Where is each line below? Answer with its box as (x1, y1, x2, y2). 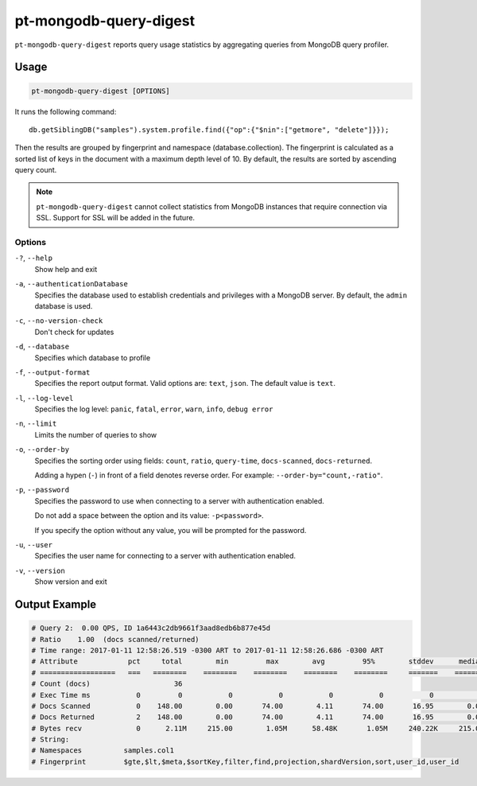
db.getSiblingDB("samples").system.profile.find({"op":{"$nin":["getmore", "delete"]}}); (29, 125, 390, 134)
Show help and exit (34, 264, 98, 274)
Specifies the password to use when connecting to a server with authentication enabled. (34, 496, 325, 505)
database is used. (34, 301, 93, 310)
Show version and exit (34, 577, 107, 586)
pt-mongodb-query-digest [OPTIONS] (31, 86, 170, 95)
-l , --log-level (14, 393, 74, 403)
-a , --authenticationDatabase (14, 279, 129, 289)
